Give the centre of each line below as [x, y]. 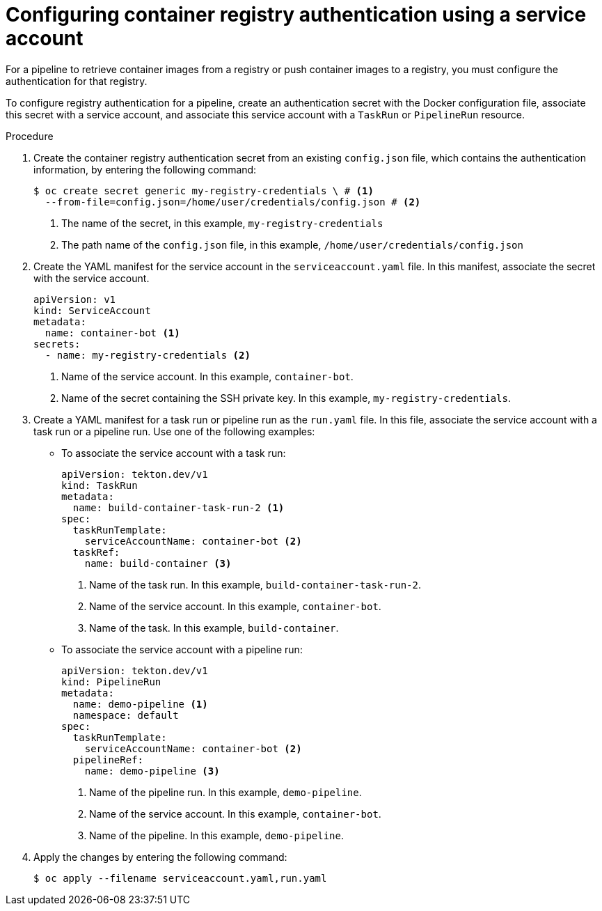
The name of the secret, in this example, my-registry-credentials [222, 223]
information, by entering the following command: [145, 169]
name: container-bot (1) [112, 333]
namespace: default [126, 715]
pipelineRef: [108, 760]
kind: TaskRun [100, 485]
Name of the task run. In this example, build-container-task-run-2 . [255, 584]
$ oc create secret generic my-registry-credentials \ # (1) [204, 190]
